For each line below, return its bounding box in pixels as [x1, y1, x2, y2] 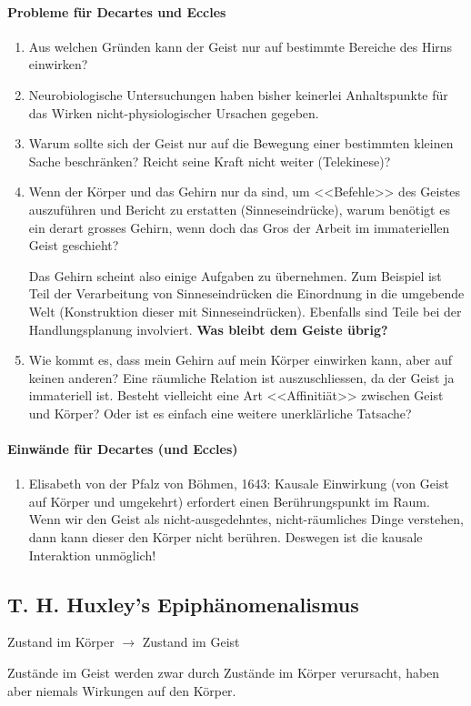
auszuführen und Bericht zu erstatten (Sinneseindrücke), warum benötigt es [28, 199, 450, 218]
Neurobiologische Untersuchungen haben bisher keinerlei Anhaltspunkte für [28, 85, 448, 104]
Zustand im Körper [7, 632, 115, 651]
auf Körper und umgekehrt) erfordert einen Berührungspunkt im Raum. [28, 491, 430, 510]
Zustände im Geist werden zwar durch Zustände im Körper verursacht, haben [7, 663, 440, 682]
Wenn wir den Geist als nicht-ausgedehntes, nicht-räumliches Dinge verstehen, [28, 509, 464, 529]
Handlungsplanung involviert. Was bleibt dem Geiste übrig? [28, 319, 388, 338]
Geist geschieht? [28, 236, 119, 255]
